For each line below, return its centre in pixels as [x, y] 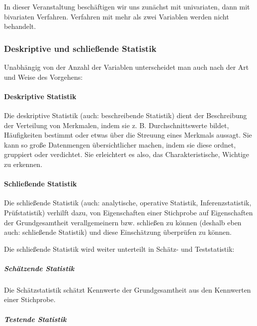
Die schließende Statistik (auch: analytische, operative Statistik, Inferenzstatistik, [128, 203]
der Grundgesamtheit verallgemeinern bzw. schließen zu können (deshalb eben [123, 222]
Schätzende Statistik [39, 268]
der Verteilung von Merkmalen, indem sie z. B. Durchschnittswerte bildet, [117, 125]
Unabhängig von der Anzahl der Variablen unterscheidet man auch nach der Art [127, 67]
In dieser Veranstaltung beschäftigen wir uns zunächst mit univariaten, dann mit [127, 6]
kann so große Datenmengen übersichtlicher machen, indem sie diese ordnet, [120, 144]
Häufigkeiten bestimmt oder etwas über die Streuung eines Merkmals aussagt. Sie [128, 135]
